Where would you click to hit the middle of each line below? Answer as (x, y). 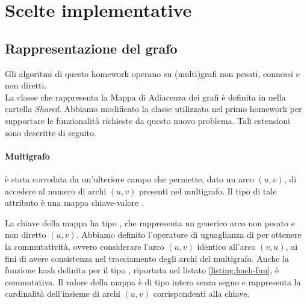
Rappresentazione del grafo (91, 48)
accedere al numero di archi (56, 191)
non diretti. (26, 85)
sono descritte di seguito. (51, 132)
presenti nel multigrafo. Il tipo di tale (208, 191)
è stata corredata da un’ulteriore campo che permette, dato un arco (129, 178)
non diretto (26, 234)
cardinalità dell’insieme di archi (63, 293)
